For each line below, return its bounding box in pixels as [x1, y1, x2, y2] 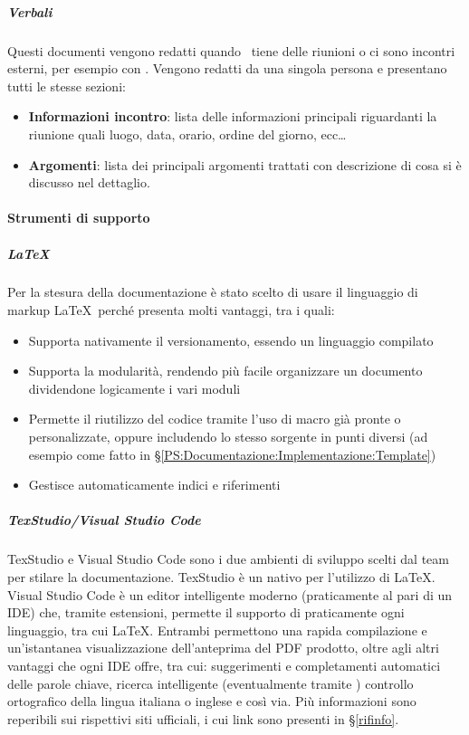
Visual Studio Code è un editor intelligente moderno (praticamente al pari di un [7, 585, 453, 604]
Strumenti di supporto [7, 208, 150, 227]
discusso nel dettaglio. [28, 173, 150, 192]
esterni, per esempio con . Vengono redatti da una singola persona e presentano [7, 59, 447, 78]
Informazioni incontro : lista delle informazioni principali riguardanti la [28, 107, 437, 126]
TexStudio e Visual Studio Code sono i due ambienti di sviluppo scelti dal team [7, 549, 449, 568]
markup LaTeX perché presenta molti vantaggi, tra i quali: [7, 301, 335, 320]
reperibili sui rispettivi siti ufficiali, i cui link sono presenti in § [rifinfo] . [7, 709, 399, 728]
